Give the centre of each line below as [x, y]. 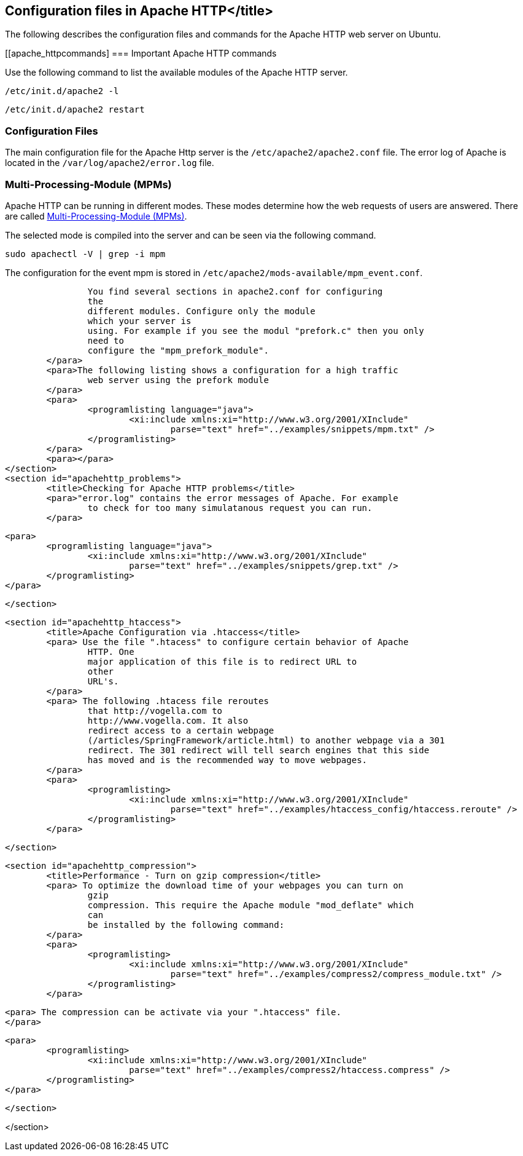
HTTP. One [111, 651]
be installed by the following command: [186, 924]
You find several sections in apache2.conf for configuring [235, 291]
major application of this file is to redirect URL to [222, 661]
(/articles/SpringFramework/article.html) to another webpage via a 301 [266, 740]
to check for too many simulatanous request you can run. [230, 508]
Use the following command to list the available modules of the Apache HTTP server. [176, 73]
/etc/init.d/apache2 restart [75, 110]
